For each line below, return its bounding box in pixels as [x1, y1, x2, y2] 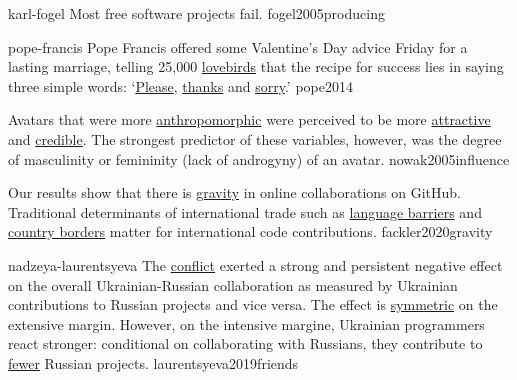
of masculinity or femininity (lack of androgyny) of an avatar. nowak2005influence [8, 148, 510, 169]
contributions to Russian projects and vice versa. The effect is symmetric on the [8, 294, 498, 315]
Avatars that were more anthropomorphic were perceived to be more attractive [8, 109, 491, 130]
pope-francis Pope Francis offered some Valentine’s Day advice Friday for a [8, 36, 468, 57]
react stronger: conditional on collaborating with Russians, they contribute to [8, 333, 483, 354]
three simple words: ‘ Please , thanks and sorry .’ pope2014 [8, 75, 353, 96]
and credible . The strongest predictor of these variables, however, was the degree [8, 128, 502, 149]
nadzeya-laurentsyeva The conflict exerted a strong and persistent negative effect [8, 254, 503, 275]
